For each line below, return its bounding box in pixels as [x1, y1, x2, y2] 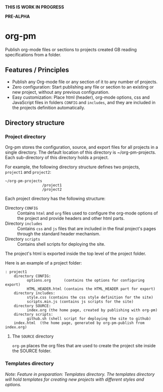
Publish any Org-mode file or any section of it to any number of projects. [12, 79, 158, 85]
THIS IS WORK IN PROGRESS [5, 4, 64, 10]
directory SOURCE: [14, 303, 51, 308]
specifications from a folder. [5, 52, 62, 57]
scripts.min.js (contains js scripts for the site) [26, 299, 134, 304]
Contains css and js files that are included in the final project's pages [17, 226, 156, 232]
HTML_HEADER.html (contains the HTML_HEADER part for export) [26, 286, 156, 291]
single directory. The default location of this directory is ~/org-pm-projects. [5, 149, 157, 155]
